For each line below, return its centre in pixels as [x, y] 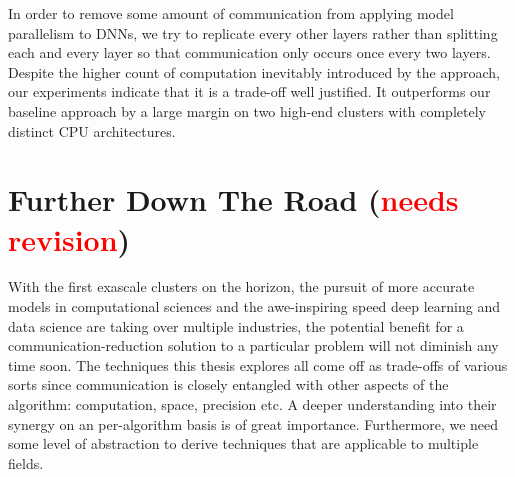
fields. [26, 462]
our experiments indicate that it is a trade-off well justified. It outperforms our [249, 91]
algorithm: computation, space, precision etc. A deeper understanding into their [252, 404]
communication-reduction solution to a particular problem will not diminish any [253, 345]
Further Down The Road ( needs [233, 199]
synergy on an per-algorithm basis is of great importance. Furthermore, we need [253, 423]
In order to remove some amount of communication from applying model [231, 13]
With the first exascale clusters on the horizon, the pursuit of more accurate [241, 286]
